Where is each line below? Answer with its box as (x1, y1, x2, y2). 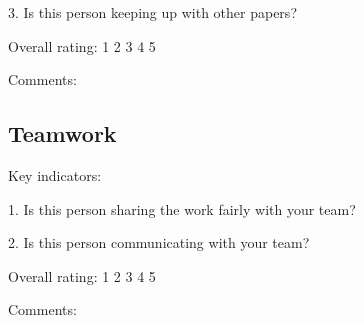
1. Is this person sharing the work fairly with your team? (8, 198, 356, 219)
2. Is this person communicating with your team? (8, 232, 310, 253)
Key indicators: (8, 164, 102, 185)
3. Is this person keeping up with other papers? (8, 2, 297, 22)
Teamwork (8, 118, 117, 149)
